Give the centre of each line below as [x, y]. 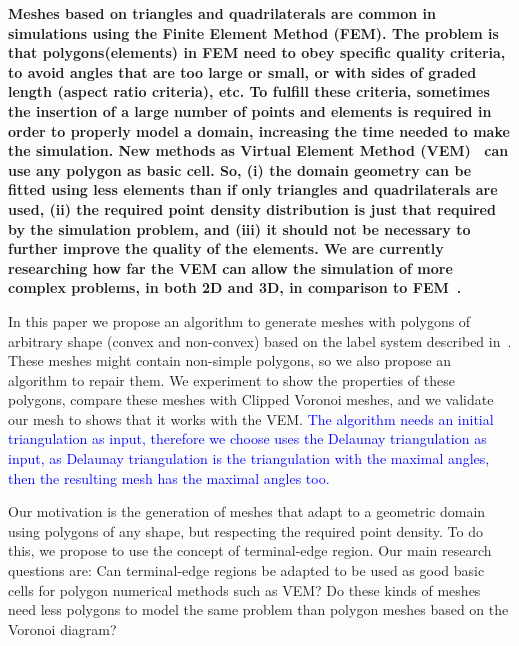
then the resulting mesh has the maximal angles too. [169, 477]
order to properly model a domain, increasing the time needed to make [259, 130]
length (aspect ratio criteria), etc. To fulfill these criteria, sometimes [249, 91]
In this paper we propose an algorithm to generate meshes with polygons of [239, 320]
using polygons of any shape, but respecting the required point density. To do [246, 530]
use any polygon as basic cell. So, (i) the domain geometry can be [240, 169]
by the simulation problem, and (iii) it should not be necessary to [239, 228]
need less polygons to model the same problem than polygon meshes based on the [258, 609]
